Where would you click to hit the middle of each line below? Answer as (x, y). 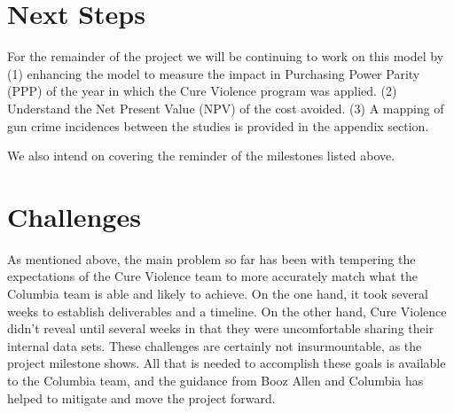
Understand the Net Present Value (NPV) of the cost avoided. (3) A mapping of (226, 108)
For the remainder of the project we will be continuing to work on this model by (226, 56)
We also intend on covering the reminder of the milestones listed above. (201, 156)
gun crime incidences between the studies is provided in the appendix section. (218, 125)
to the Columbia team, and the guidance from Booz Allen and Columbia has (215, 380)
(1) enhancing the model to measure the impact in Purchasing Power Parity (214, 73)
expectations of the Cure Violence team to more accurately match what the (212, 276)
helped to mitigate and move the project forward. (141, 397)
